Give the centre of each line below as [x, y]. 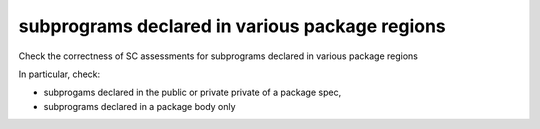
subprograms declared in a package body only [139, 106]
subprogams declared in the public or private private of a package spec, [192, 92]
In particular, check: [59, 74]
